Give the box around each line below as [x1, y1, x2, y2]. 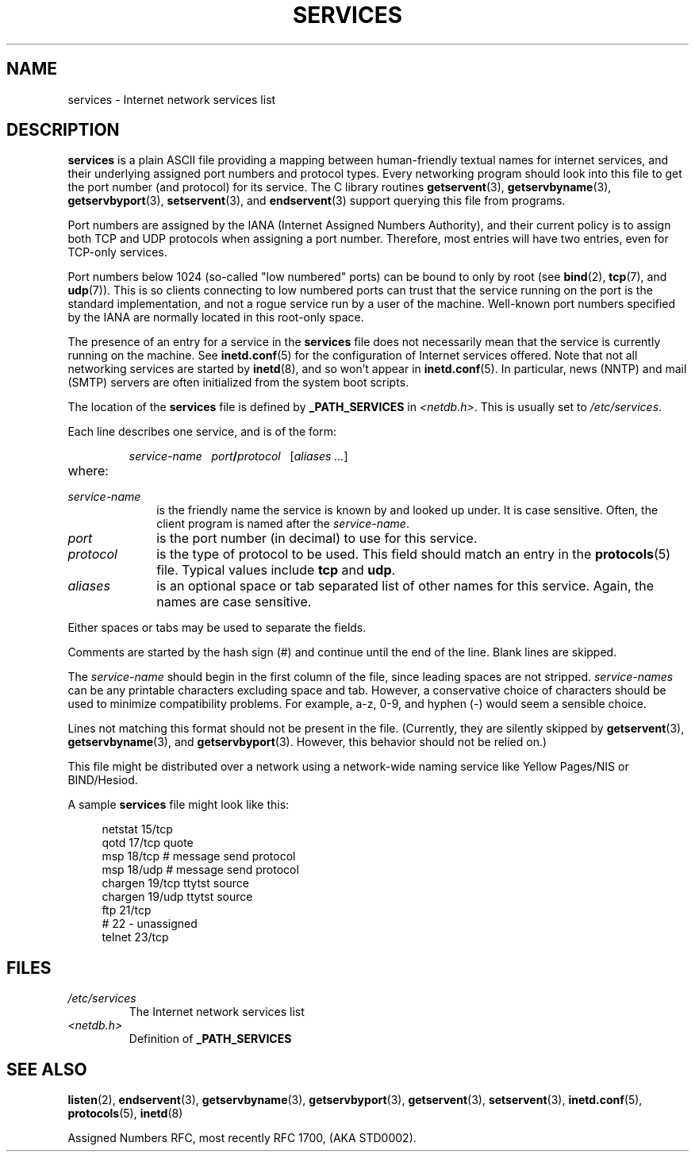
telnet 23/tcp [102, 930, 169, 944]
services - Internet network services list [67, 92, 276, 106]
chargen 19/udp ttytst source [102, 890, 253, 904]
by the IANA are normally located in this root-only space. [67, 310, 364, 325]
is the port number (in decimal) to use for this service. [156, 530, 478, 547]
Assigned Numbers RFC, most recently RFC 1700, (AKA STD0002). [67, 1131, 417, 1145]
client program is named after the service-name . [156, 517, 409, 531]
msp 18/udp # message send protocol [102, 863, 299, 877]
